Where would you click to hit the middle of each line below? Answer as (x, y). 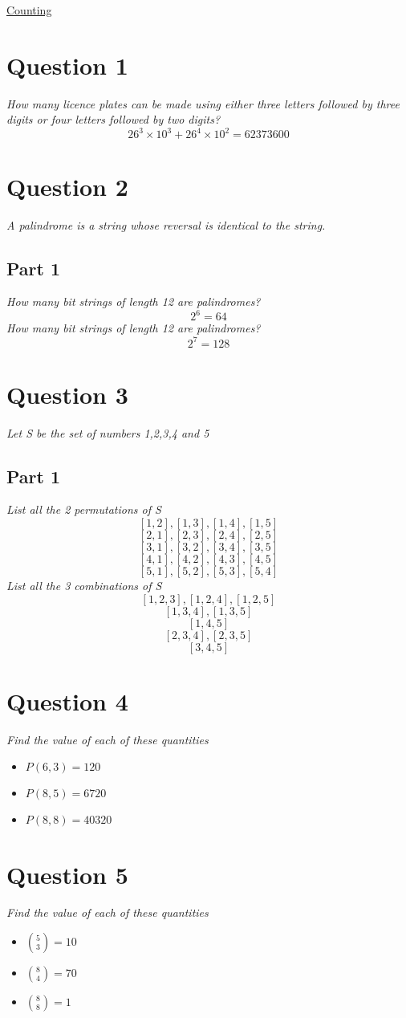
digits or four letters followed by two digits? (114, 119)
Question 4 (67, 700)
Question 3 (67, 394)
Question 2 (67, 186)
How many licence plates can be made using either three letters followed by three (203, 103)
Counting (29, 10)
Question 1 (67, 65)
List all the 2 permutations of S (84, 509)
